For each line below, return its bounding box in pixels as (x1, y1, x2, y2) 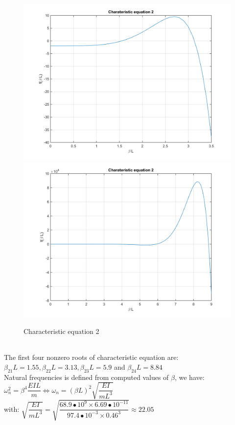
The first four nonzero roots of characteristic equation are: (4, 352, 179, 362)
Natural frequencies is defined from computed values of (4, 372, 169, 382)
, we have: (174, 372, 205, 382)
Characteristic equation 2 (23, 326, 99, 336)
